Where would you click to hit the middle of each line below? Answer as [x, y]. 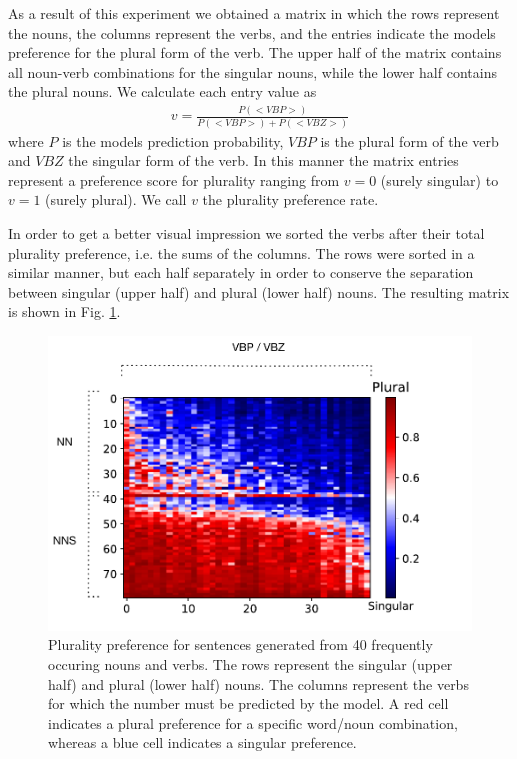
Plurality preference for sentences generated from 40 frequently [240, 644]
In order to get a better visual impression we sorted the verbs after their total [246, 233]
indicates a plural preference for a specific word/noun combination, [253, 722]
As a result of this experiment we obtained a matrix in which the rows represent [254, 13]
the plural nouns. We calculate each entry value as [162, 91]
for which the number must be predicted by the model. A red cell [248, 703]
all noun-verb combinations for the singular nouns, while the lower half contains [252, 71]
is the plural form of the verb [409, 140]
